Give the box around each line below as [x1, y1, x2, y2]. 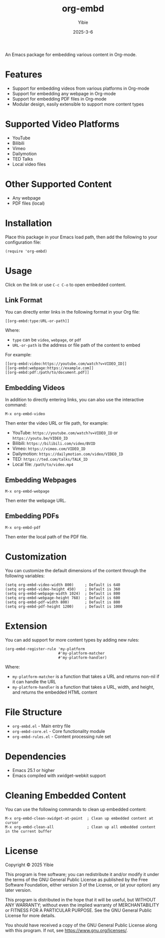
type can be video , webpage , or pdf [12, 337, 82, 343]
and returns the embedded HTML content [12, 689, 97, 695]
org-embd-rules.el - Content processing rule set [12, 733, 111, 739]
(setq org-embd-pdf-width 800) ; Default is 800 [5, 600, 121, 605]
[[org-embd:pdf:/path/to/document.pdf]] [5, 370, 90, 375]
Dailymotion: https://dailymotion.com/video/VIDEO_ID [12, 451, 124, 457]
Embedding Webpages [5, 476, 77, 484]
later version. [5, 887, 32, 893]
